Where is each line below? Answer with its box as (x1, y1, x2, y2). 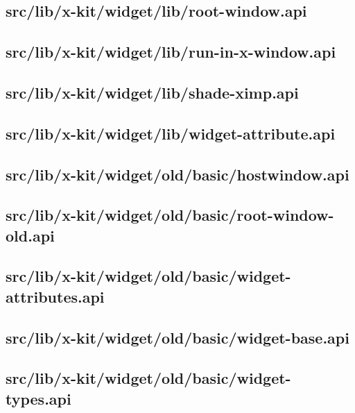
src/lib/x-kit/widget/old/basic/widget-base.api (6, 326, 349, 348)
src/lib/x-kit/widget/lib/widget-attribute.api (6, 122, 336, 144)
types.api (6, 387, 71, 409)
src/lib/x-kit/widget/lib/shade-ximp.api (6, 81, 299, 103)
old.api (6, 224, 55, 246)
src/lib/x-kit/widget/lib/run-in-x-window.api (6, 41, 336, 62)
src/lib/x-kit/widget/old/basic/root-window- (6, 204, 334, 226)
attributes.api (6, 285, 105, 307)
